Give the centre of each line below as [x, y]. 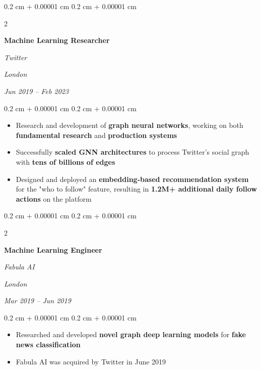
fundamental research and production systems [96, 135]
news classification [48, 344]
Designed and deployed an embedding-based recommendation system [132, 179]
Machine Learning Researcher [57, 40]
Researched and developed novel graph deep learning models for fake [131, 334]
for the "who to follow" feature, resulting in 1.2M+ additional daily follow [136, 189]
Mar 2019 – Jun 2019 [38, 300]
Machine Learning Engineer [53, 249]
